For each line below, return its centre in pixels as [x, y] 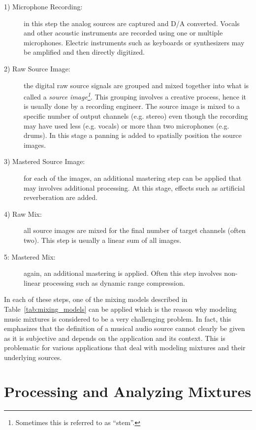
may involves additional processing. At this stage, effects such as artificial [134, 187]
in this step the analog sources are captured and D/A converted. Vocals [132, 23]
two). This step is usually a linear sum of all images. [103, 240]
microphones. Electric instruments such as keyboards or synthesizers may [134, 42]
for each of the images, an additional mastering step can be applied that [133, 178]
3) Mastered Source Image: [45, 161]
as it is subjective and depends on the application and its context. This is [115, 338]
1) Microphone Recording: [43, 6]
